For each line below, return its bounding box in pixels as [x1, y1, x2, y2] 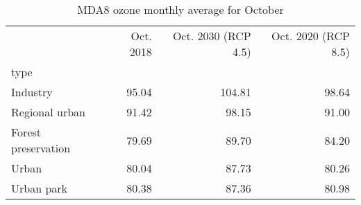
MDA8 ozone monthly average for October [77, 1, 284, 17]
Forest [11, 124, 42, 140]
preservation [11, 140, 71, 156]
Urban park [11, 180, 68, 196]
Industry [11, 84, 53, 100]
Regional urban [11, 104, 85, 120]
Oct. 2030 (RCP [172, 28, 251, 44]
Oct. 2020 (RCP [271, 28, 350, 44]
